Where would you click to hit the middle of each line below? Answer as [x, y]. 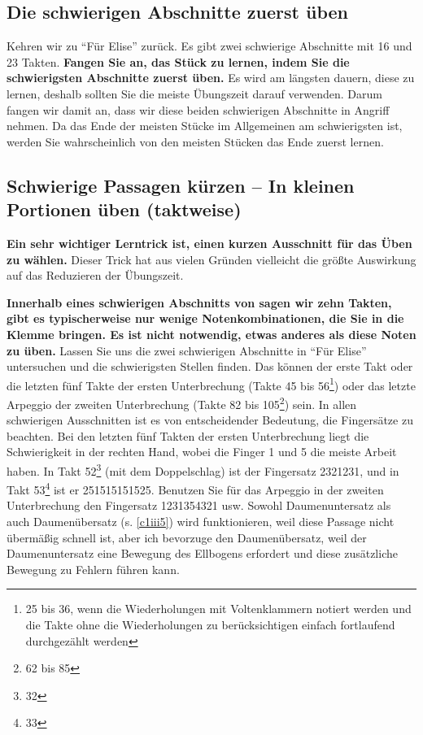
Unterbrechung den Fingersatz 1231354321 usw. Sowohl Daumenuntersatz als [199, 505]
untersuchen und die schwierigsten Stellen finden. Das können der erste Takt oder [210, 366]
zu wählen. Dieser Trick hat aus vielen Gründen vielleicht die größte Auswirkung [211, 259]
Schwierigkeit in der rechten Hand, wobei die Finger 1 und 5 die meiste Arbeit [202, 452]
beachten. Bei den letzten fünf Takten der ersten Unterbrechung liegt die [188, 435]
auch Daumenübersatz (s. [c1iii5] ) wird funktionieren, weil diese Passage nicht [201, 522]
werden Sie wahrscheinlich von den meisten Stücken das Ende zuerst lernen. [195, 141]
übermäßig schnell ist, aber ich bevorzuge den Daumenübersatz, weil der [187, 537]
